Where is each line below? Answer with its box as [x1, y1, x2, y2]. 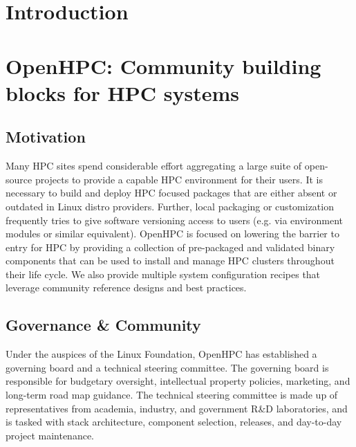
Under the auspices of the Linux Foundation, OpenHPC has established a [6, 347, 317, 361]
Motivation [6, 126, 86, 147]
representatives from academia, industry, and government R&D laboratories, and [6, 401, 348, 415]
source [6, 172, 32, 186]
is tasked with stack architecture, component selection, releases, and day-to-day [6, 414, 342, 429]
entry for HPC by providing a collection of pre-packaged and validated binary [6, 239, 335, 254]
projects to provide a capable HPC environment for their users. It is [35, 172, 323, 186]
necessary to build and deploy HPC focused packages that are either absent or [6, 185, 337, 200]
